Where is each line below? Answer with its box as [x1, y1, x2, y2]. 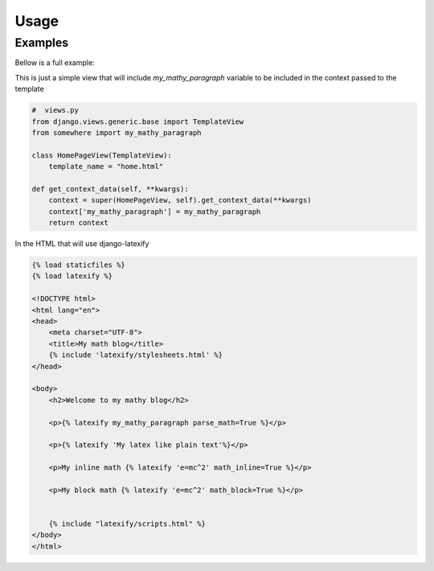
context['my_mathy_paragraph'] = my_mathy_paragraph [48, 207, 261, 216]
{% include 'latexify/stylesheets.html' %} [48, 351, 223, 359]
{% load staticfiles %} [31, 261, 126, 269]
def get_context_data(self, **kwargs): [31, 184, 189, 193]
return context [48, 218, 108, 228]
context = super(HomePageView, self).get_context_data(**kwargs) [48, 195, 312, 205]
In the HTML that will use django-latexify [14, 239, 149, 249]
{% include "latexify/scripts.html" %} [48, 520, 207, 528]
